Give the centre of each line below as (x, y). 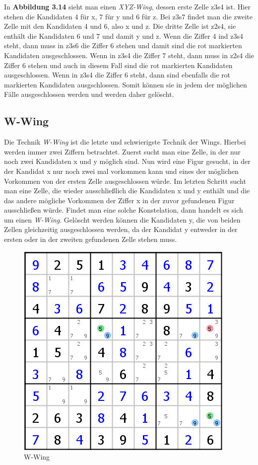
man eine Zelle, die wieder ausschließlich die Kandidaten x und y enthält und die (127, 191)
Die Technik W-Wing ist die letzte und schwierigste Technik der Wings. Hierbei (125, 142)
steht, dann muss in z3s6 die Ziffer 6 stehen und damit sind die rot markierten (123, 45)
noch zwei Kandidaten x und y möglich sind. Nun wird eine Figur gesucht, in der (127, 161)
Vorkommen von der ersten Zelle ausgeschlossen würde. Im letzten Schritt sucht (125, 181)
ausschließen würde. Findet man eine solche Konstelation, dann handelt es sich (124, 210)
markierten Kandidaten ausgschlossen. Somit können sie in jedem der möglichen (126, 84)
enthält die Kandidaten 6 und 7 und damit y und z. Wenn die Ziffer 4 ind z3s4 (124, 36)
